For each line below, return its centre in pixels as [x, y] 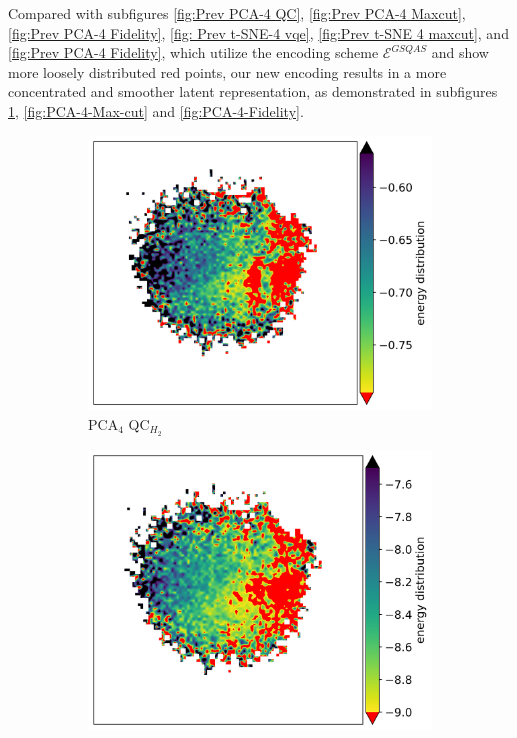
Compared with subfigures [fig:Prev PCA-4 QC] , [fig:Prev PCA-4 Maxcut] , [237, 13]
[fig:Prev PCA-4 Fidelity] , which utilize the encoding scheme [193, 52]
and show [460, 52]
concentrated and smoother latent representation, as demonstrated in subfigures [253, 91]
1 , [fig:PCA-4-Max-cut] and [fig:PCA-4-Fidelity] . [156, 110]
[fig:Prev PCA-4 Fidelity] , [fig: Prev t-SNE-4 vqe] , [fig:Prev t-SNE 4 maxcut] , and [258, 32]
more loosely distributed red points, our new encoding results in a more [227, 71]
